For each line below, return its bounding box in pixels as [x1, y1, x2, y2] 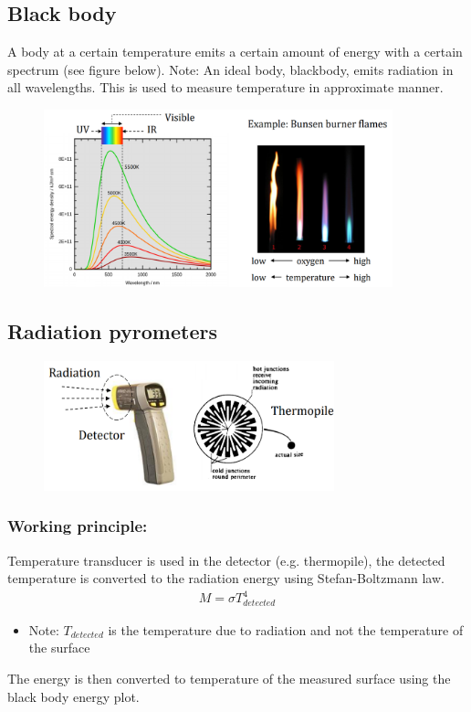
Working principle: [7, 515, 148, 537]
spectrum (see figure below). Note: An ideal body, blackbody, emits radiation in [7, 59, 454, 79]
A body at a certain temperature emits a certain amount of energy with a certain [7, 42, 463, 61]
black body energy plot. [7, 686, 140, 706]
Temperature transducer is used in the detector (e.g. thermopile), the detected [7, 550, 445, 569]
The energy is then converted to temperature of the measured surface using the [7, 669, 451, 688]
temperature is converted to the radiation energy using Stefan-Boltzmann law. [7, 569, 445, 588]
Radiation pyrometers [7, 316, 217, 345]
